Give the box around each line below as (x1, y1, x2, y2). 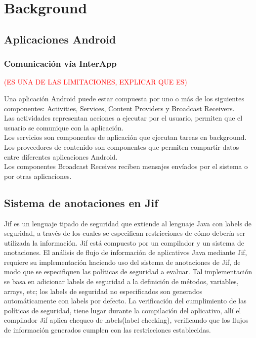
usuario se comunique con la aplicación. (4, 122, 124, 132)
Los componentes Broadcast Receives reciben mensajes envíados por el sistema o (4, 161, 248, 171)
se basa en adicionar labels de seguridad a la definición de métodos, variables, (4, 276, 239, 287)
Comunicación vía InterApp (4, 57, 117, 70)
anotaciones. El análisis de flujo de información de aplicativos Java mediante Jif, (4, 247, 247, 257)
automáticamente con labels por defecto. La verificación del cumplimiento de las (4, 296, 247, 306)
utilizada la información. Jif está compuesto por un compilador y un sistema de (4, 237, 244, 248)
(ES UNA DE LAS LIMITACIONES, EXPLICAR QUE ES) (4, 77, 187, 87)
